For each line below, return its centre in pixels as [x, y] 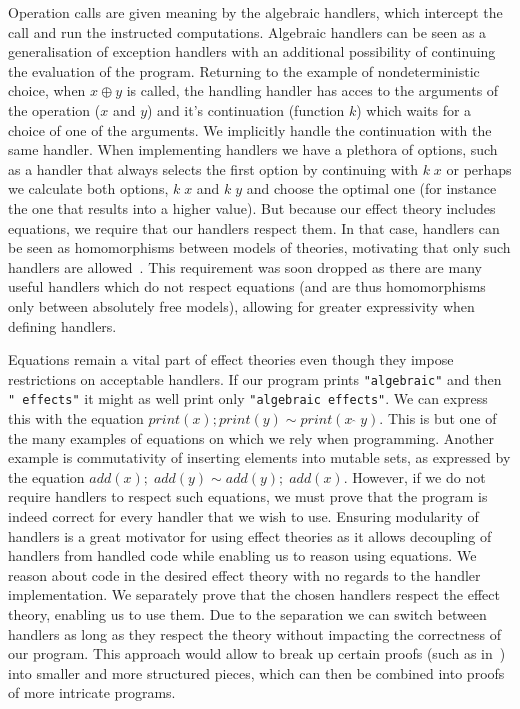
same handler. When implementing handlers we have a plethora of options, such [253, 149]
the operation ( [54, 109]
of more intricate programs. [92, 692]
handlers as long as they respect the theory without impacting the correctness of [254, 633]
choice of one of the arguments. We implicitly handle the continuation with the [250, 129]
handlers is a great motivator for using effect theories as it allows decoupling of [250, 535]
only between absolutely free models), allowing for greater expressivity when [241, 305]
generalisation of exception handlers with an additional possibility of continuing [252, 51]
